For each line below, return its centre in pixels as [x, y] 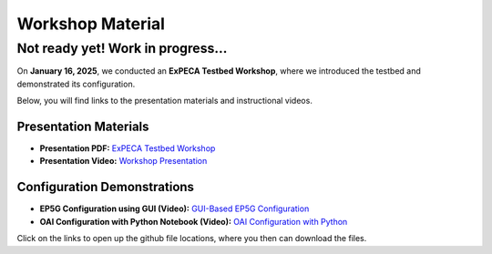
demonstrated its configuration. [76, 84]
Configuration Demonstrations [106, 187]
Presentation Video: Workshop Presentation [123, 161]
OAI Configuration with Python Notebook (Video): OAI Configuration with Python [194, 221]
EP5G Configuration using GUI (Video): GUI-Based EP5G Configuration [174, 208]
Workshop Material [91, 24]
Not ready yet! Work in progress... [122, 48]
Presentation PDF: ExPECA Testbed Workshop [128, 148]
